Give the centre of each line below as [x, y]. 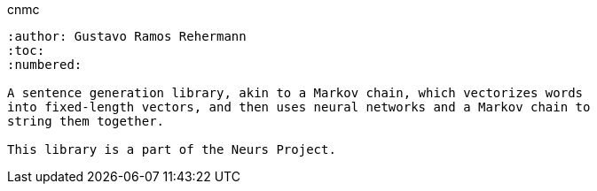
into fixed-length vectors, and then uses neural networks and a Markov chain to [299, 107]
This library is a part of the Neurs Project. [172, 149]
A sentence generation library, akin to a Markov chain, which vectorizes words [295, 93]
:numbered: [45, 65]
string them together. [86, 121]
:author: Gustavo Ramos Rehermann [127, 36]
